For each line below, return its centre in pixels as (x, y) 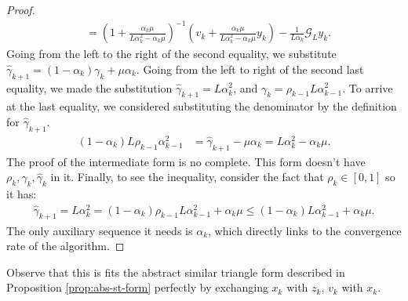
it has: (22, 194)
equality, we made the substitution (89, 87)
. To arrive (368, 87)
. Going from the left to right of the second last (250, 69)
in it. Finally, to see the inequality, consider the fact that (187, 177)
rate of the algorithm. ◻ (66, 246)
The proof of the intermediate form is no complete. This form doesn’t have (186, 161)
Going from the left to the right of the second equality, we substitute (171, 54)
